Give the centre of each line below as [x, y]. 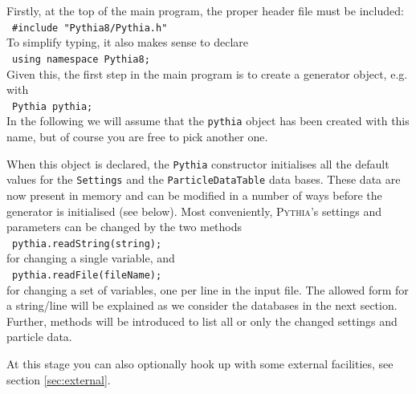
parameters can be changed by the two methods [124, 227]
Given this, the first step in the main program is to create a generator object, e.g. [207, 73]
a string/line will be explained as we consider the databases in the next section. [202, 305]
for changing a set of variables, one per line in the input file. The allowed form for [208, 289]
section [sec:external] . [59, 379]
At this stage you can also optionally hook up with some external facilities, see [200, 363]
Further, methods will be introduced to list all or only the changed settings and [202, 321]
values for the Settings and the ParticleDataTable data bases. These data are [204, 179]
